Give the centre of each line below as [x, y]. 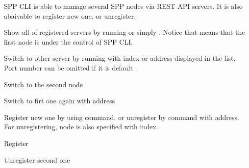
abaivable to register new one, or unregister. [70, 15]
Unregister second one [37, 159]
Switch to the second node [44, 84]
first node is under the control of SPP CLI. [68, 41]
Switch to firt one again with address [60, 101]
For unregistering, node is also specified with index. [81, 127]
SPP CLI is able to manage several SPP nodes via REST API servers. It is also [123, 6]
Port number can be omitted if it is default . [71, 67]
